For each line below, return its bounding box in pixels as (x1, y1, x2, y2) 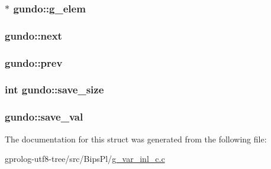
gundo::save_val (5, 109, 83, 124)
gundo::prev (5, 55, 63, 70)
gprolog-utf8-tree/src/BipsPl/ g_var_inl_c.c (5, 152, 165, 165)
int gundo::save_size (5, 82, 104, 97)
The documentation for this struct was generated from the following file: (5, 132, 267, 145)
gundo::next (5, 28, 62, 43)
